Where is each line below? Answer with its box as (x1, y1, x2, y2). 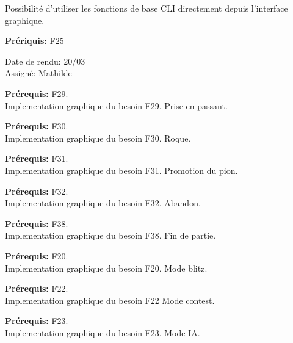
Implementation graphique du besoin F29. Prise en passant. (5, 99, 228, 112)
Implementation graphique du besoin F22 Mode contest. (5, 294, 215, 306)
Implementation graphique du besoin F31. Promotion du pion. (5, 164, 238, 176)
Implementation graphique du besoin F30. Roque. (5, 131, 191, 144)
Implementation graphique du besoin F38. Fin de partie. (5, 229, 216, 242)
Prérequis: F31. (5, 152, 68, 165)
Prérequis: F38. (5, 217, 68, 229)
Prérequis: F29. (5, 87, 68, 99)
